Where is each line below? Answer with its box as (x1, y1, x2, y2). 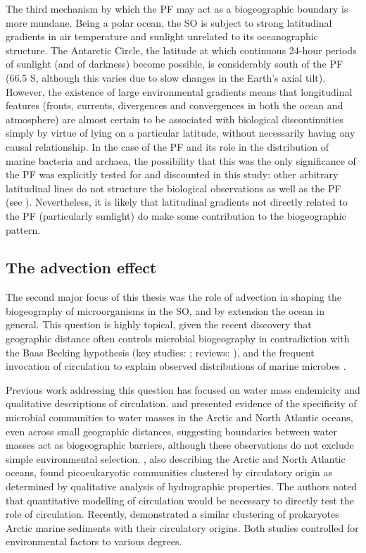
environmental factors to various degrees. (6, 534, 182, 549)
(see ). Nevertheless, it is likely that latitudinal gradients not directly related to (6, 194, 348, 209)
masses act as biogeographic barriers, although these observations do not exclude (6, 437, 354, 452)
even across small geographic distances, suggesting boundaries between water (6, 423, 337, 438)
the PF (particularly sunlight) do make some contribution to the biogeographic (6, 208, 346, 223)
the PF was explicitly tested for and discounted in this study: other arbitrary (6, 167, 339, 182)
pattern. (6, 222, 41, 237)
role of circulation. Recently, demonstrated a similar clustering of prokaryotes (6, 507, 339, 521)
